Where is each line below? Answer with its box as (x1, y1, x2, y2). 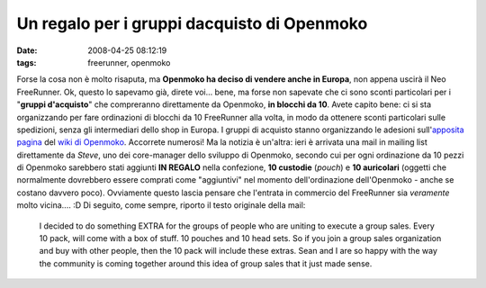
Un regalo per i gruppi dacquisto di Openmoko (16, 13, 368, 33)
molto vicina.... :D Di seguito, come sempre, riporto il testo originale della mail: (16, 200, 306, 211)
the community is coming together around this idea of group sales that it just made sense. (39, 257, 373, 269)
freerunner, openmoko (87, 57, 171, 67)
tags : (16, 57, 37, 67)
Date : (16, 45, 38, 56)
